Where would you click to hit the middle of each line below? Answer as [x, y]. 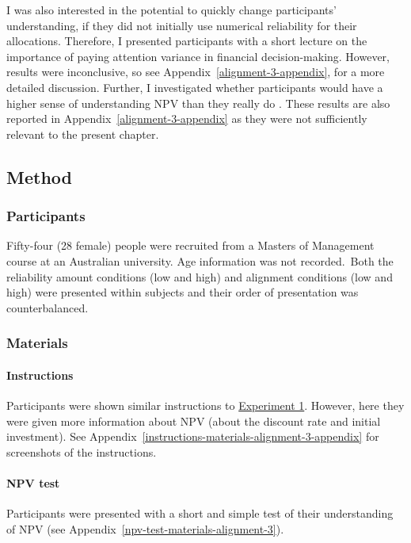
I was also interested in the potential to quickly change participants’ [171, 10]
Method [39, 176]
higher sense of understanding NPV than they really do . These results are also [198, 103]
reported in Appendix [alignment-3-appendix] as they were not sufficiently [187, 119]
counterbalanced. [48, 307]
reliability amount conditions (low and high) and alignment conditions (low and [200, 276]
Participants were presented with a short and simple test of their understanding [200, 513]
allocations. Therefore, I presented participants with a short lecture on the [187, 41]
